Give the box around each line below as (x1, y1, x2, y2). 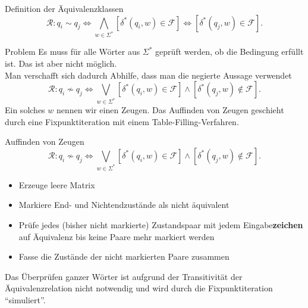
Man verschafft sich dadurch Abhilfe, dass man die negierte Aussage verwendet (5, 69, 292, 81)
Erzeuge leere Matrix (18, 178, 95, 191)
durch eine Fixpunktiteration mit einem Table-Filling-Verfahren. (5, 115, 239, 127)
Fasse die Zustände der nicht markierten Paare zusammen (18, 250, 230, 263)
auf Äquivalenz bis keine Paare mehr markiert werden (18, 230, 215, 242)
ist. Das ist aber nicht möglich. (5, 57, 117, 70)
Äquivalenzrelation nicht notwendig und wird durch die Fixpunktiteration (5, 282, 273, 294)
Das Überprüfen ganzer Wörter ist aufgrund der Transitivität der (5, 270, 243, 282)
